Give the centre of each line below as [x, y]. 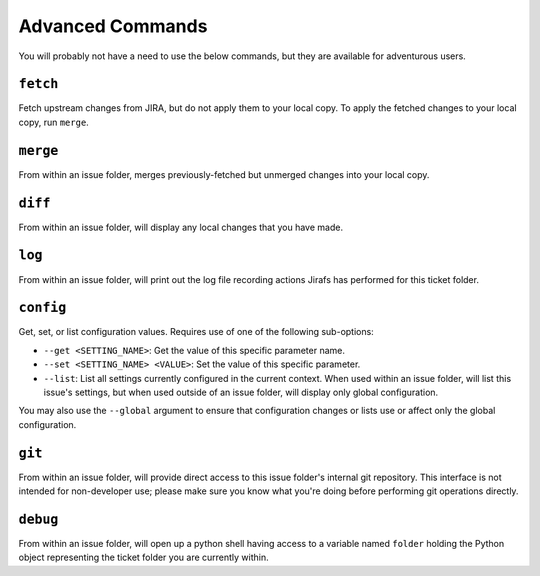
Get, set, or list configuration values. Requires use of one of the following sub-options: [196, 332]
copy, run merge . [53, 122]
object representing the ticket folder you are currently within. [143, 557]
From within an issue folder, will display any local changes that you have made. [181, 227]
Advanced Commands [113, 26]
